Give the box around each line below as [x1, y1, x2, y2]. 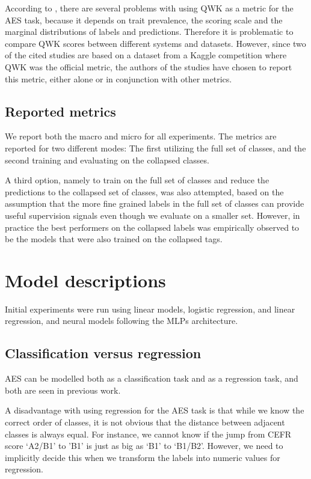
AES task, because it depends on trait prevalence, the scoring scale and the [5, 13, 283, 26]
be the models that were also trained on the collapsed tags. [5, 233, 223, 245]
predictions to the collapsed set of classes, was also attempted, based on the [5, 185, 284, 198]
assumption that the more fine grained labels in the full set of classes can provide [5, 197, 304, 210]
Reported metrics [5, 102, 116, 120]
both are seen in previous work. [5, 383, 121, 396]
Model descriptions [5, 267, 166, 292]
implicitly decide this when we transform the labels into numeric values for [5, 451, 280, 463]
